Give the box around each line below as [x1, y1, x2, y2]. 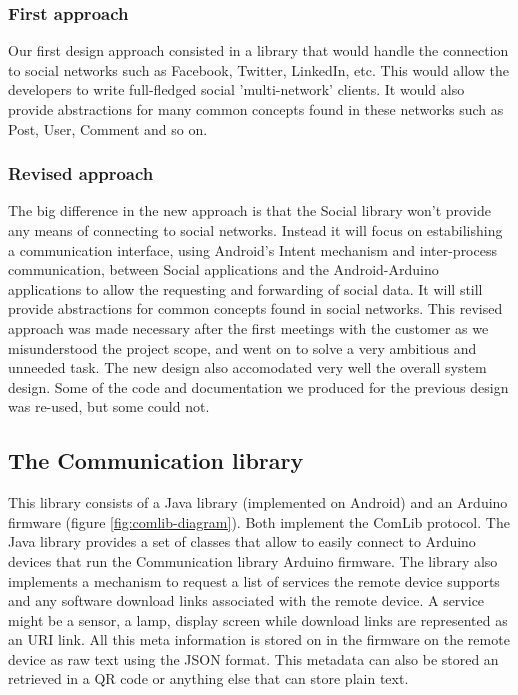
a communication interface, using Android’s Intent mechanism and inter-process [8, 239, 497, 260]
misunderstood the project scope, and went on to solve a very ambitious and [8, 337, 477, 358]
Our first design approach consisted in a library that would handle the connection [8, 40, 509, 61]
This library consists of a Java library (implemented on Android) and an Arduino [8, 492, 508, 513]
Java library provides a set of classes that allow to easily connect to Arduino [8, 531, 476, 552]
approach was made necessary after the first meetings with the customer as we [8, 317, 489, 338]
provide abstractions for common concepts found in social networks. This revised [8, 298, 503, 319]
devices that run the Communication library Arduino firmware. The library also [8, 550, 498, 571]
